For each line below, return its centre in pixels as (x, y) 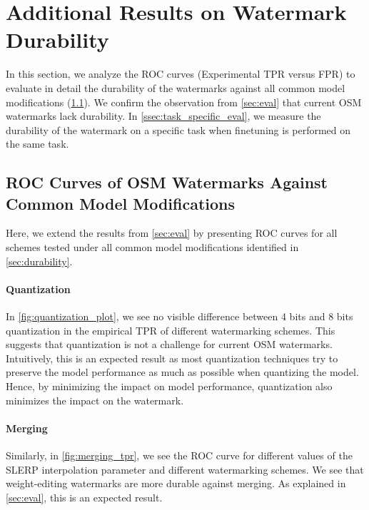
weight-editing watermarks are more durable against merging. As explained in (176, 483)
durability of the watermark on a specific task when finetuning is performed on (178, 129)
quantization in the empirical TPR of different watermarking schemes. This (171, 330)
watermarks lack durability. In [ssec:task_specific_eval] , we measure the (163, 116)
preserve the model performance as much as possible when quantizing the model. (182, 372)
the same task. (37, 144)
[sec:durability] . (39, 261)
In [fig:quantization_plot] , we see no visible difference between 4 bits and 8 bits (180, 316)
